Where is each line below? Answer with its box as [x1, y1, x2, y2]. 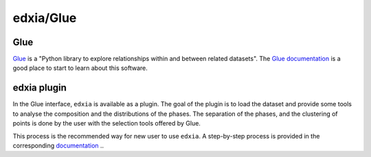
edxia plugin [12, 82, 67, 94]
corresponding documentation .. [12, 141, 104, 149]
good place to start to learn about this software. [12, 64, 148, 72]
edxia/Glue [12, 10, 77, 25]
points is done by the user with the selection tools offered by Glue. [12, 119, 201, 128]
